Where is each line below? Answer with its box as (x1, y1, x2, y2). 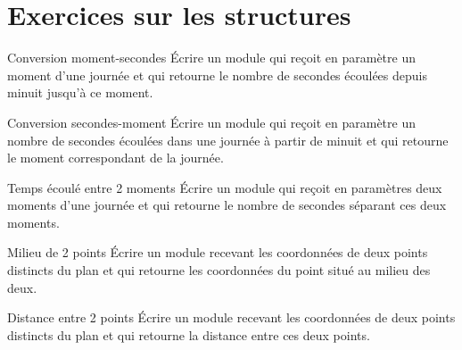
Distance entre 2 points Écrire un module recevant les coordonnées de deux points (7, 308, 456, 327)
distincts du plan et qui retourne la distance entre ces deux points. (7, 325, 370, 344)
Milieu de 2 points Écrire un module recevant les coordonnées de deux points (7, 243, 428, 262)
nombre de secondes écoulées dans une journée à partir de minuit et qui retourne (7, 130, 449, 149)
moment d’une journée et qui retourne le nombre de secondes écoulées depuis (7, 65, 427, 84)
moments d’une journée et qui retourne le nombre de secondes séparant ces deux (7, 196, 447, 214)
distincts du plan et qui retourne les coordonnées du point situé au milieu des (7, 261, 431, 279)
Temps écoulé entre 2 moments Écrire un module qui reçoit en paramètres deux (7, 178, 442, 196)
